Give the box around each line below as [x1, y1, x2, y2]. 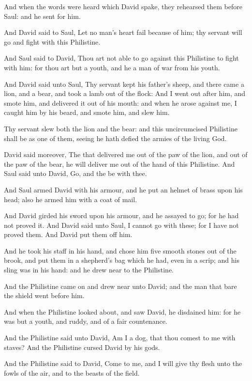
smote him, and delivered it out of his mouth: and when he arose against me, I [4, 97, 237, 108]
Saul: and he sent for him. [4, 11, 81, 21]
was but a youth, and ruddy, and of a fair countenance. [4, 316, 167, 326]
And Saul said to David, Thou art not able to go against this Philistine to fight [4, 53, 239, 63]
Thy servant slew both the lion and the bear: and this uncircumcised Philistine [4, 123, 237, 133]
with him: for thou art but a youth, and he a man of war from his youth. [4, 62, 220, 72]
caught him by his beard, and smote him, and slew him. [4, 107, 170, 117]
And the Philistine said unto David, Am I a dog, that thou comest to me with [4, 333, 236, 343]
